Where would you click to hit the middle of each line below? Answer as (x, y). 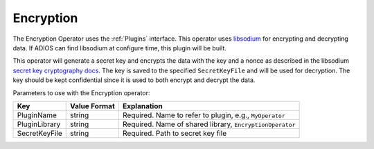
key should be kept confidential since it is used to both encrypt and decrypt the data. (134, 80)
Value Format (92, 106)
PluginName (37, 115)
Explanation (142, 106)
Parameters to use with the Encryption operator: (81, 92)
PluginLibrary (39, 124)
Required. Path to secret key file (175, 133)
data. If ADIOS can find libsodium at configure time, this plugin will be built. (119, 48)
